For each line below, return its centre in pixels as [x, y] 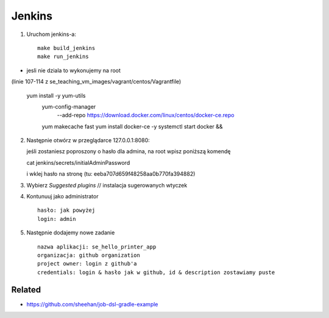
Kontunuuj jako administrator [62, 197]
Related [26, 290]
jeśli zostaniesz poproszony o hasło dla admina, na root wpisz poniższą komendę [129, 151]
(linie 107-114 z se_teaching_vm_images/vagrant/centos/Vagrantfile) [96, 82]
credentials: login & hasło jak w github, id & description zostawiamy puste [156, 272]
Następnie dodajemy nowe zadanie [71, 233]
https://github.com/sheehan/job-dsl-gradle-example [92, 304]
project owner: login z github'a [87, 264]
